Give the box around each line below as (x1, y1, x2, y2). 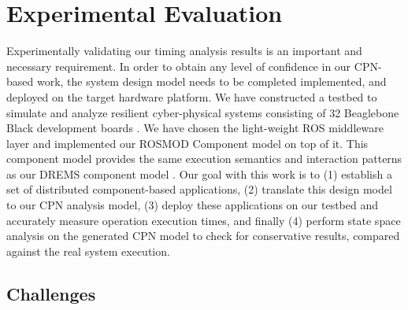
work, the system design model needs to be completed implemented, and (36, 73, 387, 90)
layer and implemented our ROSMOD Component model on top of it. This (6, 135, 369, 151)
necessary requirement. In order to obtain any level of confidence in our (6, 57, 351, 74)
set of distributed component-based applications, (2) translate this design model (6, 181, 392, 197)
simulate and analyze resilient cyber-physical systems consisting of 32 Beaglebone (6, 104, 399, 120)
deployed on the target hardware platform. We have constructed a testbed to (6, 88, 377, 105)
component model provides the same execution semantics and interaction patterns (6, 150, 402, 167)
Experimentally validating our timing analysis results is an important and (6, 42, 362, 59)
